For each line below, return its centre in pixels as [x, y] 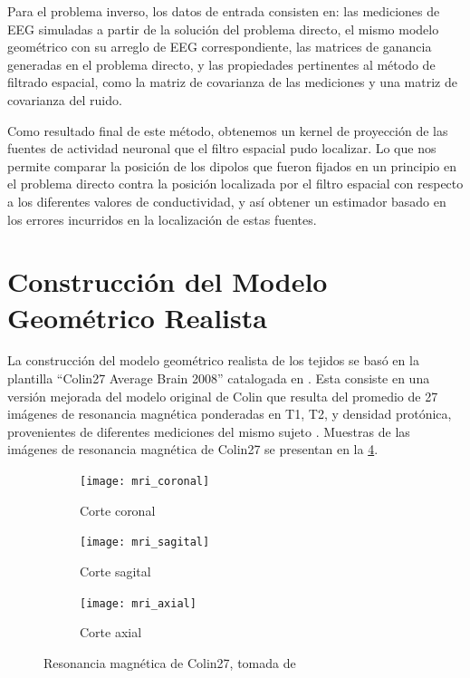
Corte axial [111, 632]
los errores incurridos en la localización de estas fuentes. [162, 219]
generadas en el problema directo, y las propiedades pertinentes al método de [221, 64]
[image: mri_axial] [138, 603]
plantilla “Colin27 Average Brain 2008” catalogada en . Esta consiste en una [219, 378]
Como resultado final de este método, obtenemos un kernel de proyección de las [228, 130]
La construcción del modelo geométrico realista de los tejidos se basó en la [213, 360]
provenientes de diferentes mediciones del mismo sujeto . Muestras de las [209, 431]
